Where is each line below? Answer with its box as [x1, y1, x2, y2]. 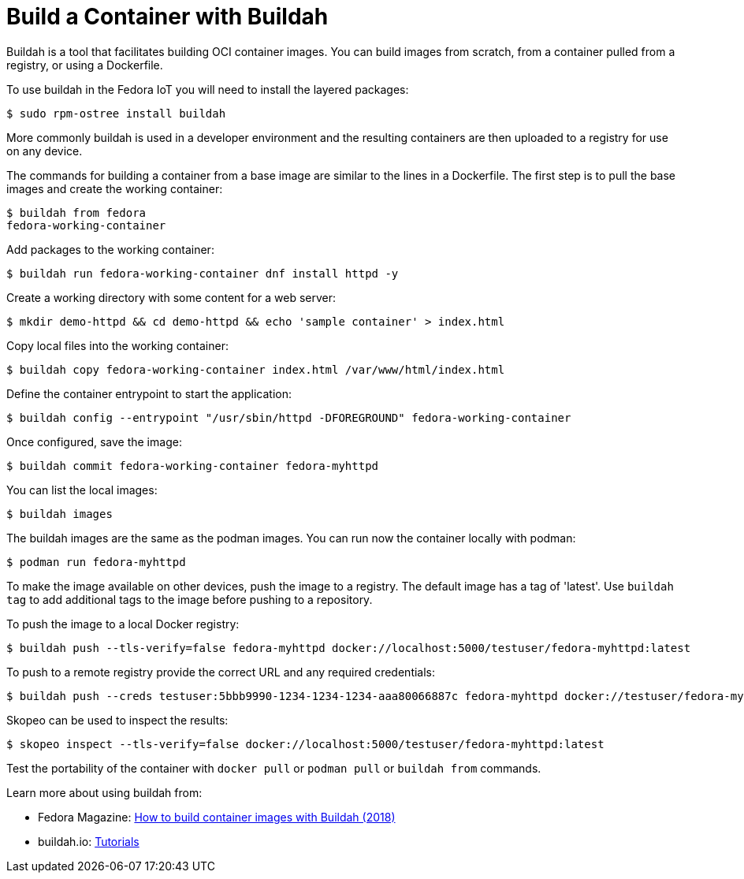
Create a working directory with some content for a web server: [6, 290, 337, 304]
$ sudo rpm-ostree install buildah [6, 106, 226, 120]
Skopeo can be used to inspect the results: [6, 713, 229, 727]
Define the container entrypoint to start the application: [6, 386, 292, 400]
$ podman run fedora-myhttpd [6, 555, 186, 568]
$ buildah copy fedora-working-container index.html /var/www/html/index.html [6, 363, 505, 376]
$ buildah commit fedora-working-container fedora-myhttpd [6, 459, 379, 472]
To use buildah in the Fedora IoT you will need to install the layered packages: [6, 82, 409, 96]
